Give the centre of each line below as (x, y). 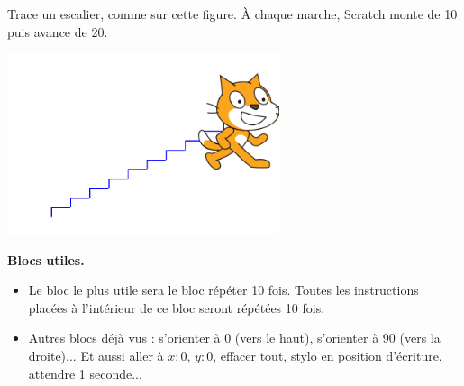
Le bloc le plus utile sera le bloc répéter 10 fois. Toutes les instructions (223, 290)
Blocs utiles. (46, 259)
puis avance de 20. (58, 31)
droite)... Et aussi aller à (96, 355)
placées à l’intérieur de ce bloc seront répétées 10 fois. (177, 307)
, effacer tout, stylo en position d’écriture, (328, 355)
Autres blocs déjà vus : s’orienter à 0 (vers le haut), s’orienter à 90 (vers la (234, 338)
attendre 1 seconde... (85, 373)
